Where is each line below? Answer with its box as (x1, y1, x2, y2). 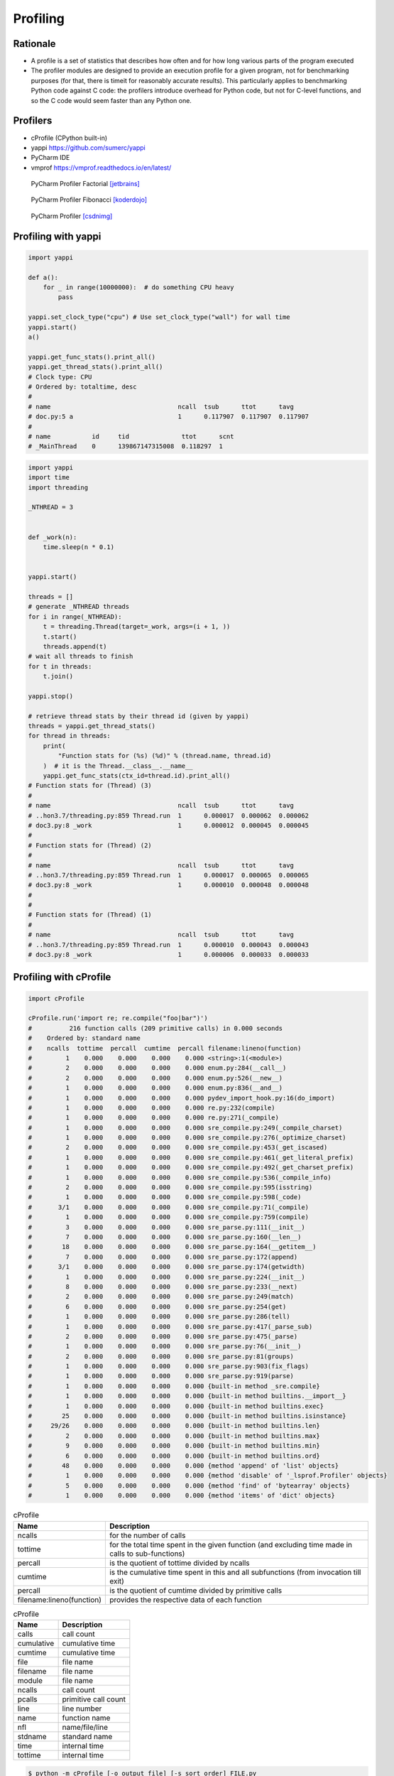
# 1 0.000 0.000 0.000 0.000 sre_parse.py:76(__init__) (28, 1343, 302, 1350)
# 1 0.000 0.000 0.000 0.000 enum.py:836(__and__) (28, 1084, 283, 1092)
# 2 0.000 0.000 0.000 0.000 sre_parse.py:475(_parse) (28, 1332, 298, 1341)
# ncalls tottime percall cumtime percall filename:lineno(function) (28, 1044, 302, 1052)
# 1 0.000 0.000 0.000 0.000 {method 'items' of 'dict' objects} (28, 1492, 335, 1500)
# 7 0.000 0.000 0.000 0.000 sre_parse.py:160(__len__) (28, 1233, 302, 1241)
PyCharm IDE (31, 153, 70, 162)
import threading (28, 483, 89, 492)
